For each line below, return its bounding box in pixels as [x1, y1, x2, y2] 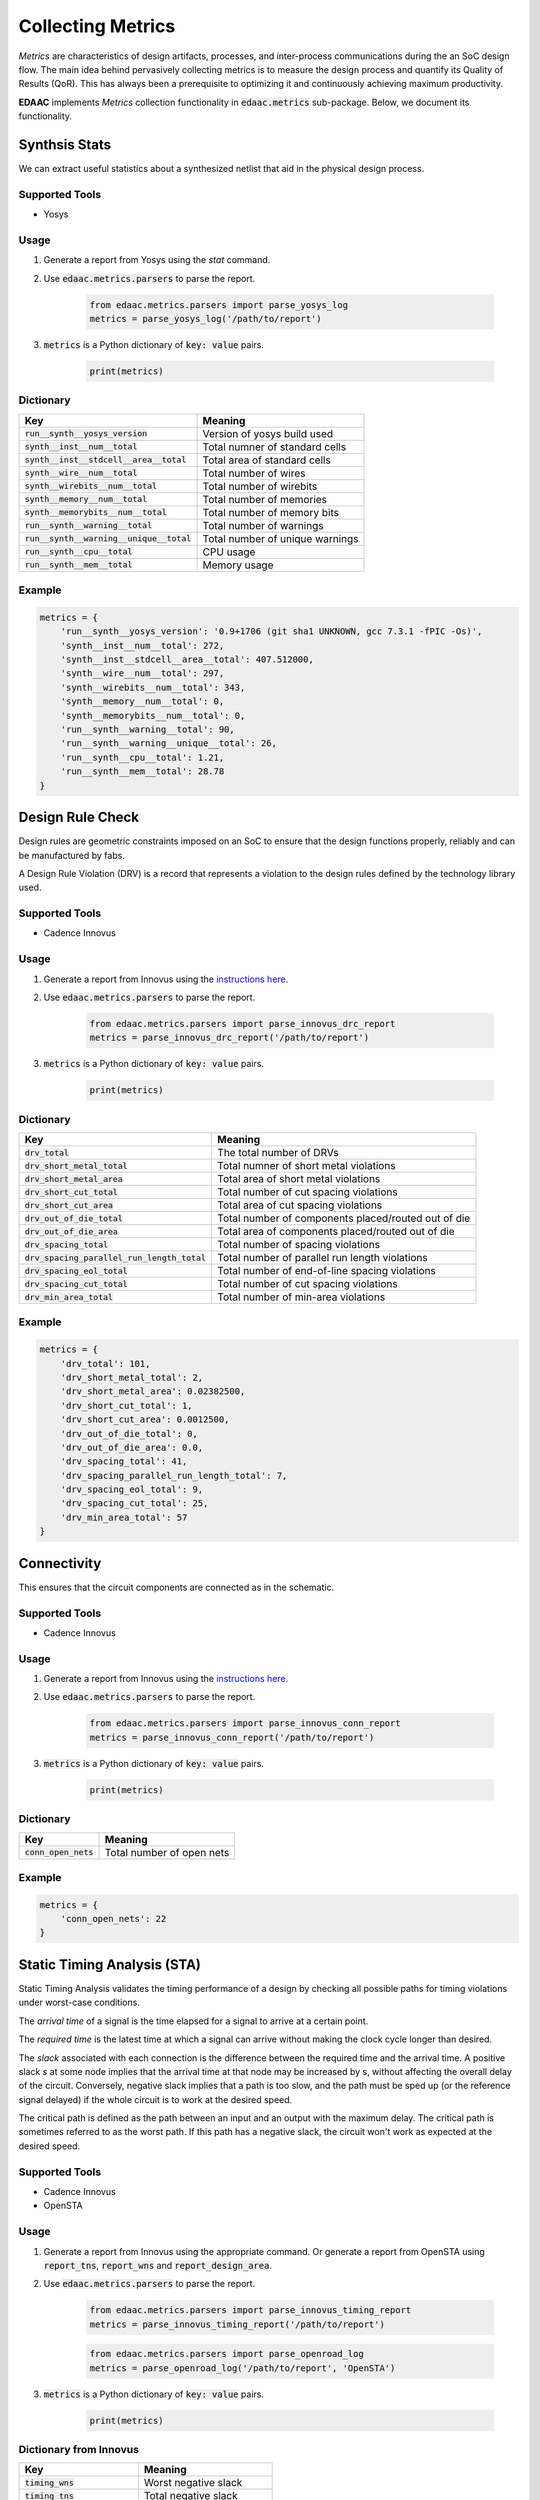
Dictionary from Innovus [18, 2442, 140, 2456]
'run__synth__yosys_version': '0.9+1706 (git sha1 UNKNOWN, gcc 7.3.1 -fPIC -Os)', [60, 626, 483, 637]
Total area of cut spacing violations [216, 1198, 383, 1212]
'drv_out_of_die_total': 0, [60, 1428, 199, 1439]
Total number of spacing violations [216, 1238, 380, 1252]
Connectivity [18, 1555, 102, 1572]
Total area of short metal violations [216, 1172, 381, 1186]
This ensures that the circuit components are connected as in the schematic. [18, 1581, 335, 1593]
